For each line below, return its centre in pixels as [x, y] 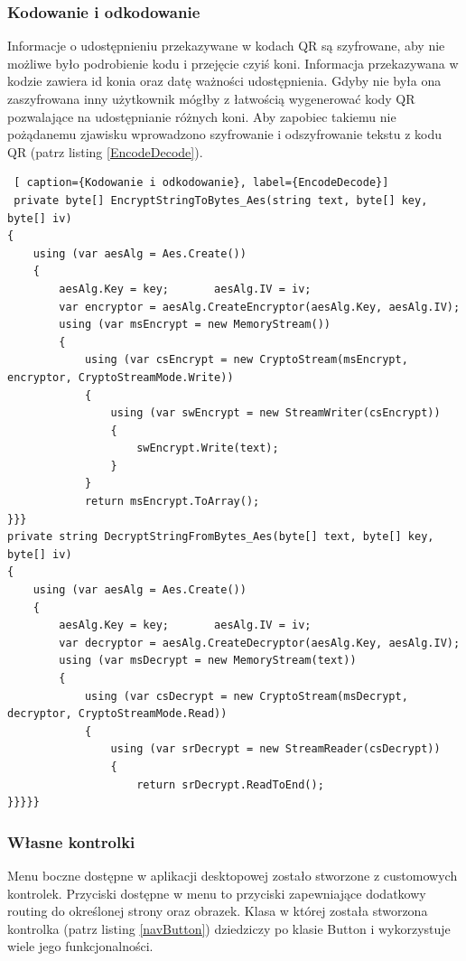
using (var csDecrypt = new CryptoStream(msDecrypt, [246, 696]
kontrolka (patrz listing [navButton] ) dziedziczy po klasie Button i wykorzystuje [229, 928]
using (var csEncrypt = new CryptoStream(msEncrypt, [246, 360]
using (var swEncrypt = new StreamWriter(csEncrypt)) [275, 413]
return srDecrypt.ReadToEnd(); [230, 784]
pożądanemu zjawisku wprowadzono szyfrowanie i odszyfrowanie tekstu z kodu [225, 134]
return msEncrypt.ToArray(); [172, 502]
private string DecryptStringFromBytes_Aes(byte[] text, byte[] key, [221, 537]
